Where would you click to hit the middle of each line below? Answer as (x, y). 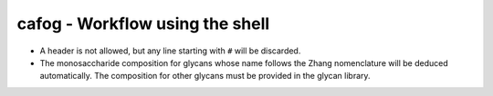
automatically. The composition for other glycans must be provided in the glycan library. (205, 76)
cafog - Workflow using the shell (143, 24)
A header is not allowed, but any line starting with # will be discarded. (170, 51)
